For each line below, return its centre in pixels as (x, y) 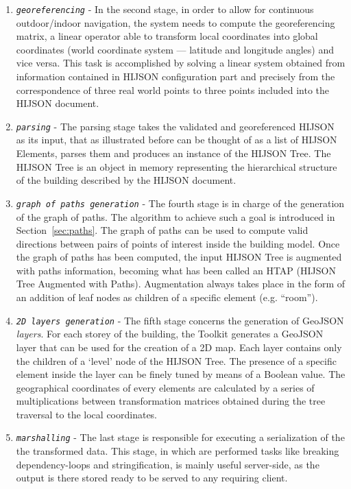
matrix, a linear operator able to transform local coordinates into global (167, 36)
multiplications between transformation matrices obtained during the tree (171, 401)
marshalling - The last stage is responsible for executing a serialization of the (180, 437)
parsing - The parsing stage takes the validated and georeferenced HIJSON (175, 126)
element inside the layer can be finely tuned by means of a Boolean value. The (181, 374)
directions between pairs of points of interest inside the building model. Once (178, 243)
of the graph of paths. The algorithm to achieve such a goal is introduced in (175, 216)
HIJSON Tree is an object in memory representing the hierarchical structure (177, 166)
